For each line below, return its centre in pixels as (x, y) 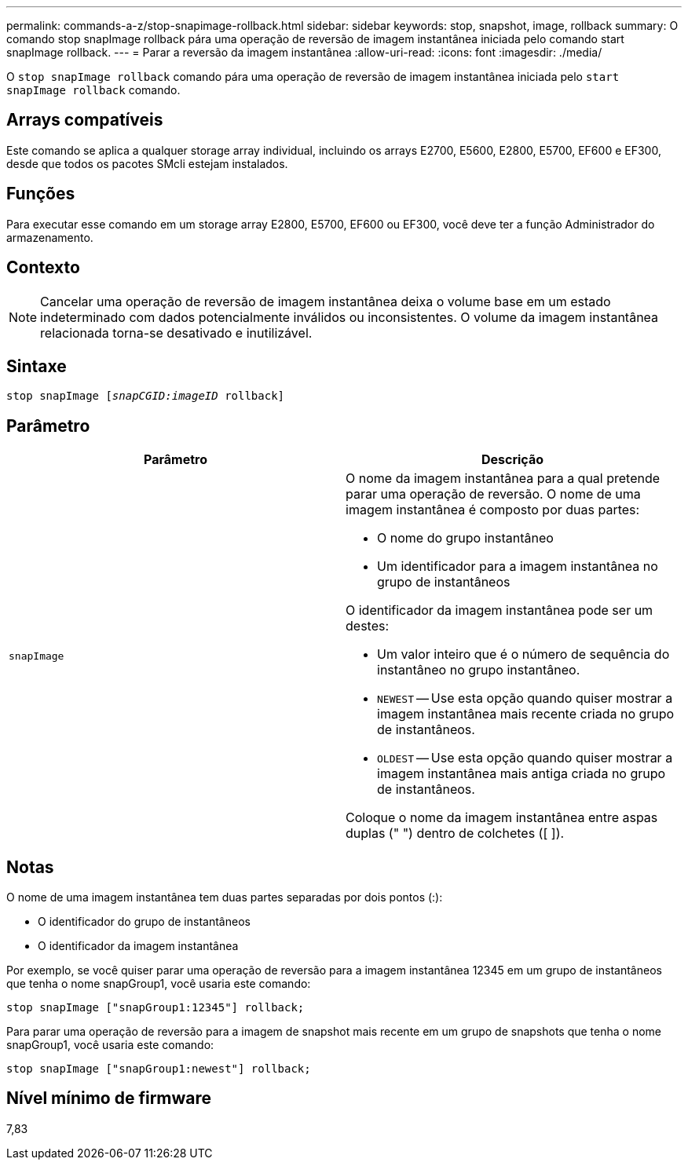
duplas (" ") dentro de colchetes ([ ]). (455, 833)
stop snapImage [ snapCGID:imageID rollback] (146, 396)
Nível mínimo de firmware (109, 1098)
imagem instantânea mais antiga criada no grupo (521, 774)
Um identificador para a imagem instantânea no (518, 567)
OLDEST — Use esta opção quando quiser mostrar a (525, 758)
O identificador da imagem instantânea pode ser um (500, 610)
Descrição (512, 460)
